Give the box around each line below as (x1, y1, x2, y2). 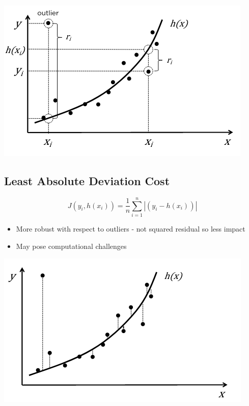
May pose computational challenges (16, 240, 127, 251)
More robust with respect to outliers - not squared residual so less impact (16, 223, 245, 234)
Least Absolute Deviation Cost (4, 172, 170, 188)
